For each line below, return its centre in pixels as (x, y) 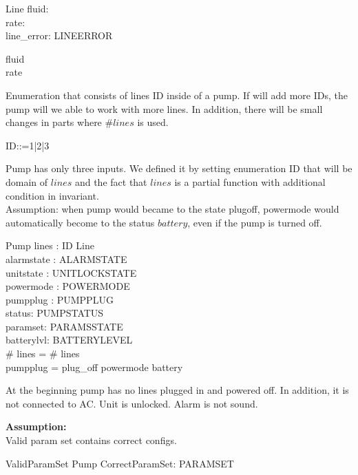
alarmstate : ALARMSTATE (66, 258)
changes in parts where (54, 122)
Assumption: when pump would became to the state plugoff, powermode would (172, 209)
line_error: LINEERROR (59, 35)
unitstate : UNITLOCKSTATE (71, 272)
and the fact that (111, 181)
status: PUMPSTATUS (55, 313)
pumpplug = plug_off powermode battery (94, 367)
